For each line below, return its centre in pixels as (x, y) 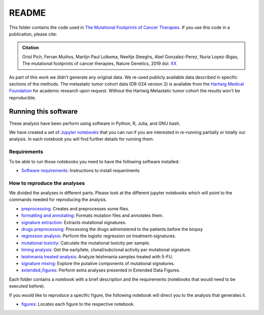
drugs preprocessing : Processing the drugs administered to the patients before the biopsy (112, 229)
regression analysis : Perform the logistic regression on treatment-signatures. (99, 236)
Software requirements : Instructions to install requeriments (80, 170)
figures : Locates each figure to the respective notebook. (78, 304)
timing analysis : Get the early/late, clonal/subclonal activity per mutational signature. (106, 250)
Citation (31, 48)
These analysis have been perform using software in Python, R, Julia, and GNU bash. (95, 123)
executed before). (27, 286)
